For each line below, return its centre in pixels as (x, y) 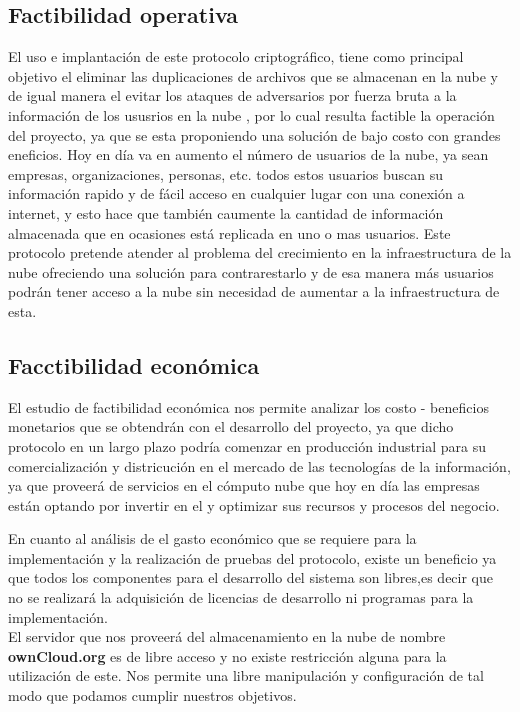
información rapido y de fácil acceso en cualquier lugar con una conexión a (236, 193)
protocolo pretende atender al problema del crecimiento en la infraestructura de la (260, 252)
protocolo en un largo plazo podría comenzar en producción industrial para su (247, 445)
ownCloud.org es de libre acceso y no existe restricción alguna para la (227, 655)
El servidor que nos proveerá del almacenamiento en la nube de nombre (227, 636)
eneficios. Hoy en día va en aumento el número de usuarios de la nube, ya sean (248, 154)
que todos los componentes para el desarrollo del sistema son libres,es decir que (250, 577)
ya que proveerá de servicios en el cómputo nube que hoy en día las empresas (244, 485)
